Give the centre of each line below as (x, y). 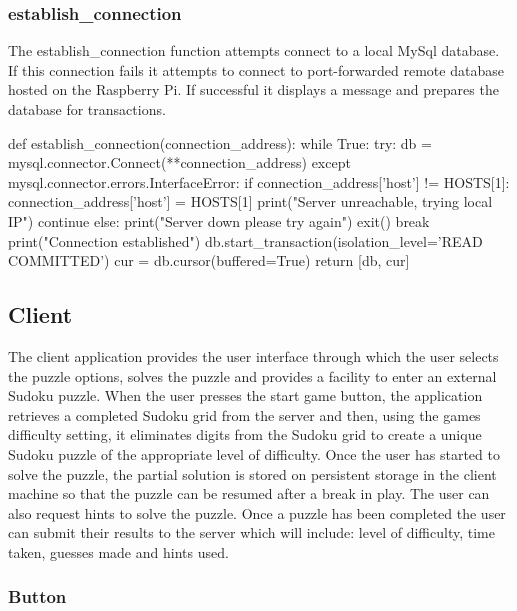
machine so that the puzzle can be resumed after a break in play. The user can (249, 493)
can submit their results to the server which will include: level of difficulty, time (251, 532)
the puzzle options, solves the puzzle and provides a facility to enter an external (252, 375)
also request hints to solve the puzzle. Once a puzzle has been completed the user (257, 512)
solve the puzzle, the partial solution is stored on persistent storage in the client (252, 473)
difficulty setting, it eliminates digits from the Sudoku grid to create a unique (245, 434)
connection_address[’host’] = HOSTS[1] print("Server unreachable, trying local (250, 201)
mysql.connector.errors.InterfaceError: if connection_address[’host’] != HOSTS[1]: (259, 181)
